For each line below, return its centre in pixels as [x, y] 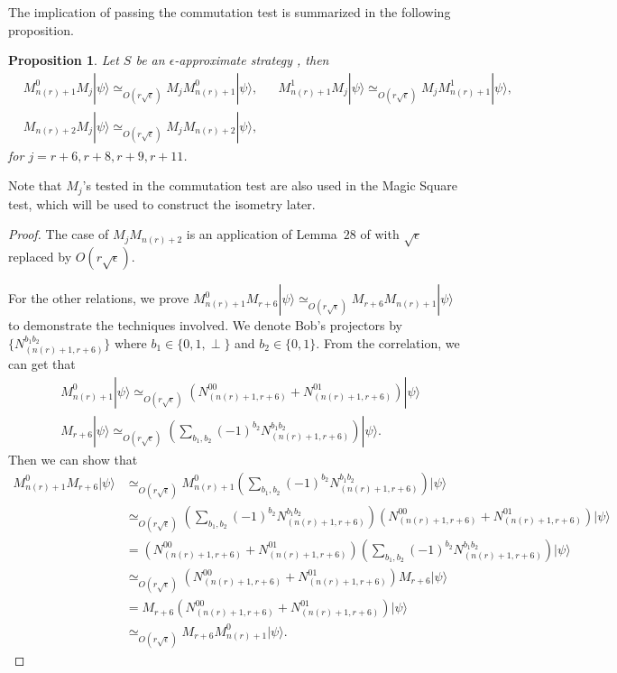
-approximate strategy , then [252, 60]
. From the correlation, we [388, 342]
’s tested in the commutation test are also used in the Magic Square [270, 185]
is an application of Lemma [262, 234]
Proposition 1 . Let [64, 60]
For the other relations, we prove [99, 298]
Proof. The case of [59, 234]
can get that [42, 364]
